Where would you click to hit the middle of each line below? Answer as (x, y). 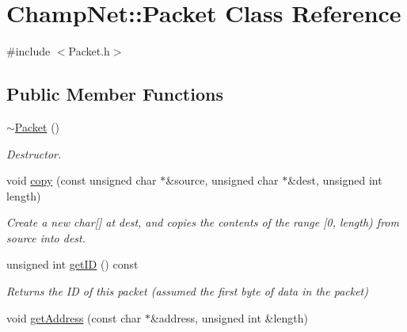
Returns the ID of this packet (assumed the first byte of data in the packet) (187, 291)
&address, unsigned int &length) (229, 317)
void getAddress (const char (74, 317)
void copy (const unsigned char (82, 180)
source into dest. (46, 237)
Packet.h (89, 51)
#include (29, 51)
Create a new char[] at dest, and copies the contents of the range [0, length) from (203, 222)
